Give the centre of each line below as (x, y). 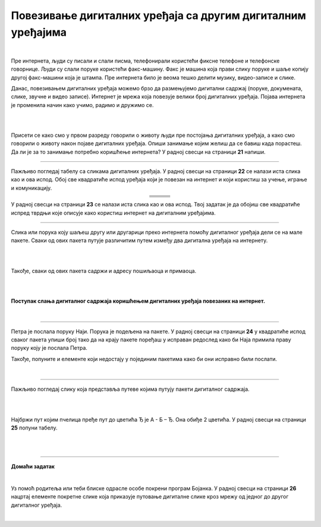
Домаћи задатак (33, 466)
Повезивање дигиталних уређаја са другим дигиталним (158, 15)
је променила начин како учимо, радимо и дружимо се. (82, 105)
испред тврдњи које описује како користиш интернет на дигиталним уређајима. (114, 213)
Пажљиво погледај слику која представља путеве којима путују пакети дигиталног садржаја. (130, 389)
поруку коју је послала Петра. (49, 348)
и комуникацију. (32, 188)
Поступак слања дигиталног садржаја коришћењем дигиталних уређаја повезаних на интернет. (138, 301)
